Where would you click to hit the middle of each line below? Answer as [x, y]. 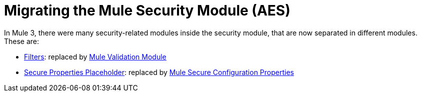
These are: [22, 41]
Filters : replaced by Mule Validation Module [95, 56]
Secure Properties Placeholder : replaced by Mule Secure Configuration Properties [159, 72]
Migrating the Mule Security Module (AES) [147, 10]
